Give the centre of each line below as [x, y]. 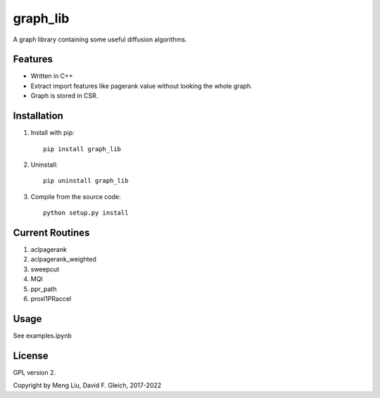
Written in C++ [52, 76]
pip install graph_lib [82, 149]
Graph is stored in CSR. [64, 96]
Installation [38, 116]
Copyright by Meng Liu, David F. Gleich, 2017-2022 [87, 385]
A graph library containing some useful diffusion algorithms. [100, 39]
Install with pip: [52, 133]
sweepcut [45, 269]
